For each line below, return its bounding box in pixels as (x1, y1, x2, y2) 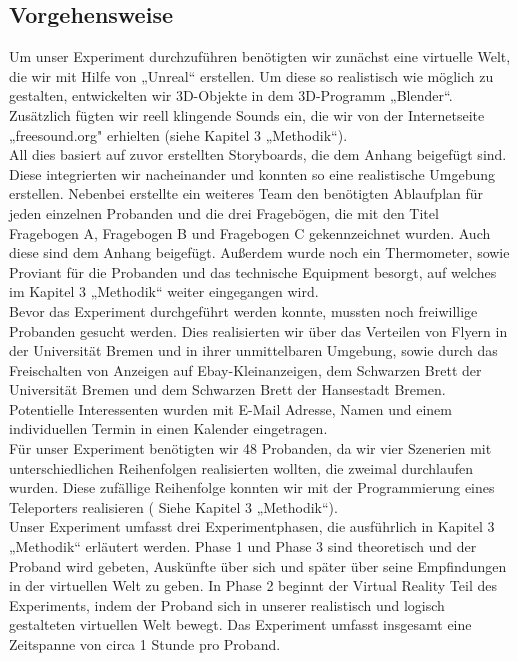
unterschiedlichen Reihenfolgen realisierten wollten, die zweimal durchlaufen (9, 457, 474, 478)
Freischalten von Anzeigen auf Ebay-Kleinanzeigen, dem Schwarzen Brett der (9, 359, 482, 380)
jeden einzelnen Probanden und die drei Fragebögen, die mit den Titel (9, 202, 439, 223)
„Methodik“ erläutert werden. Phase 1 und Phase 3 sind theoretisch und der (9, 536, 477, 557)
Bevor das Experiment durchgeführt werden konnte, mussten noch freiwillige (9, 300, 478, 321)
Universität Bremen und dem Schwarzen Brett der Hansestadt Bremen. (9, 379, 446, 400)
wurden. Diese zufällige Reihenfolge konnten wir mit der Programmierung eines (9, 477, 495, 498)
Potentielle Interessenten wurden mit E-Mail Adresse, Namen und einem (9, 398, 452, 419)
